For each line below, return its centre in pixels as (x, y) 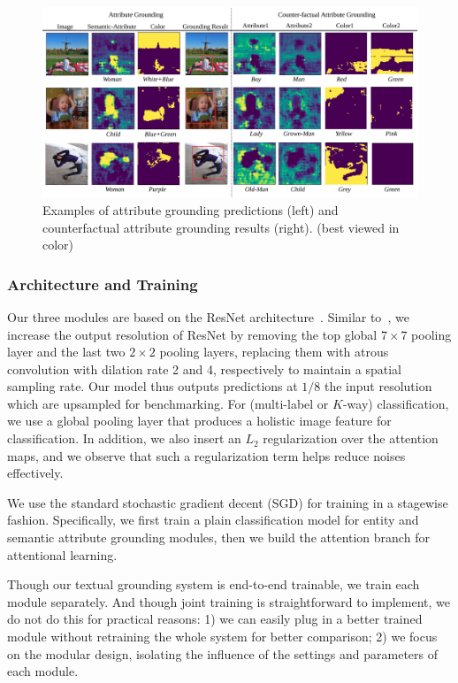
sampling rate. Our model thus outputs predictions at (153, 386)
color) (58, 245)
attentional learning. (62, 554)
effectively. (35, 473)
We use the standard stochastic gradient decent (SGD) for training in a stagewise (228, 502)
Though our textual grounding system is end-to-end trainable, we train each (214, 584)
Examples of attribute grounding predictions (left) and (191, 209)
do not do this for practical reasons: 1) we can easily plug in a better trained (215, 619)
